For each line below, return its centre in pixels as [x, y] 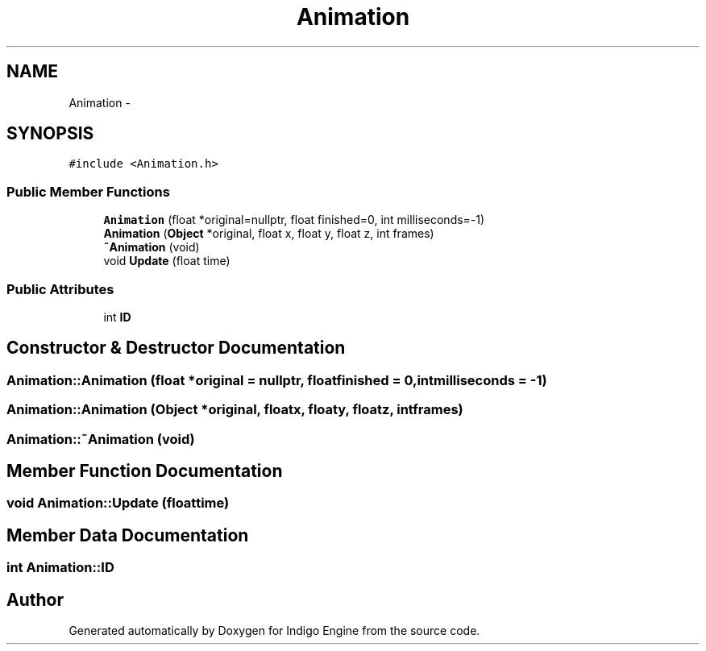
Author [35, 599]
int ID [117, 317]
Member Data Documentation [128, 535]
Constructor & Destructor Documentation [176, 348]
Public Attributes [60, 289]
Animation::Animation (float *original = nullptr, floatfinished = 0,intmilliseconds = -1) [277, 380]
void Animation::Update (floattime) [118, 503]
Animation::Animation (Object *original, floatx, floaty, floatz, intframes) [235, 410]
